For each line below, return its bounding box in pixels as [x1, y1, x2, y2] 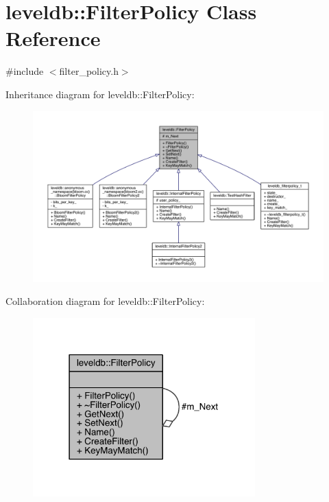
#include [5, 64, 44, 78]
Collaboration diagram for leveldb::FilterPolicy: [5, 294, 205, 308]
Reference [5, 24, 101, 52]
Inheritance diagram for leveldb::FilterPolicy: [5, 87, 195, 101]
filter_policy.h [59, 64, 119, 78]
